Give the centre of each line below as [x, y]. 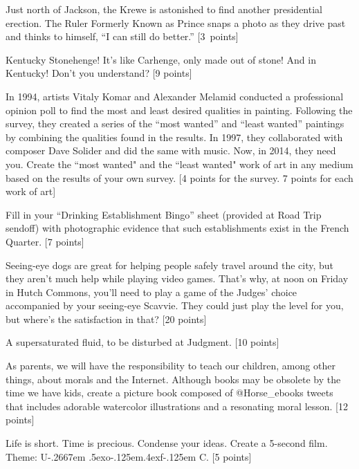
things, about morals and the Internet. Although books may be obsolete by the [173, 379]
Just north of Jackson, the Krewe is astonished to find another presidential [164, 9]
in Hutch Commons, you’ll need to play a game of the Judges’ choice [151, 292]
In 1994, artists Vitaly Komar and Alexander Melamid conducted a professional [175, 96]
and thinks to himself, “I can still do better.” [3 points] [122, 36]
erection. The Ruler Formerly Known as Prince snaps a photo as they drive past [176, 22]
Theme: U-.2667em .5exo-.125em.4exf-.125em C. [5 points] [129, 456]
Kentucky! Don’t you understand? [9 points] [99, 73]
